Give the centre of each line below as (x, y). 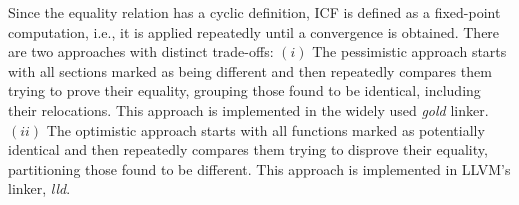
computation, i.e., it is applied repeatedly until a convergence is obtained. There (254, 31)
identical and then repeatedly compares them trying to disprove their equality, (248, 149)
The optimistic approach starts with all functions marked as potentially (265, 129)
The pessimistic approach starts (409, 51)
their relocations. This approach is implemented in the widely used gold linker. (248, 109)
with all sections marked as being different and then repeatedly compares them (250, 70)
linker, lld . (39, 188)
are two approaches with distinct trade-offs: (141, 51)
